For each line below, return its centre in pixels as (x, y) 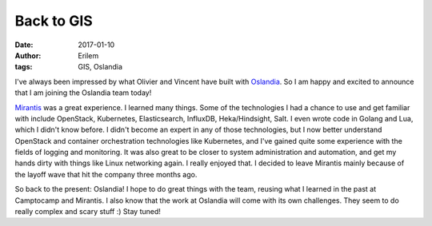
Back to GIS (54, 21)
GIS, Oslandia (100, 67)
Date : (24, 45)
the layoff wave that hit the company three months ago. (106, 174)
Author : (28, 55)
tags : (24, 67)
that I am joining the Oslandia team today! (83, 93)
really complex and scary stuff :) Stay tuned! (88, 212)
